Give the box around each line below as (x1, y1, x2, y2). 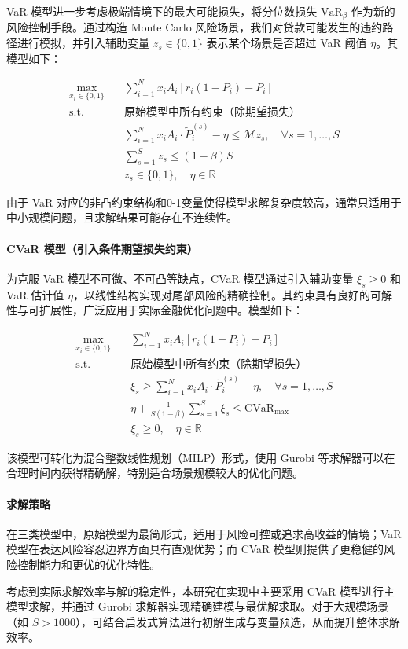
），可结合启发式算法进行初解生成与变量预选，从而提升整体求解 (75, 613, 400, 629)
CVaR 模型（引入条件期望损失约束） (6, 240, 198, 256)
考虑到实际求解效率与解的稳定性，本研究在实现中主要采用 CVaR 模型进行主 (6, 582, 395, 599)
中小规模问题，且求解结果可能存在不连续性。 (6, 209, 237, 225)
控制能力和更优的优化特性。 (17, 555, 160, 572)
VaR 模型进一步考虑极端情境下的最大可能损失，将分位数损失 (6, 3, 318, 19)
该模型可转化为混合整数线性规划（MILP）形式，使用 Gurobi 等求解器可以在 (6, 449, 395, 465)
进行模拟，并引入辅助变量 (17, 35, 149, 51)
